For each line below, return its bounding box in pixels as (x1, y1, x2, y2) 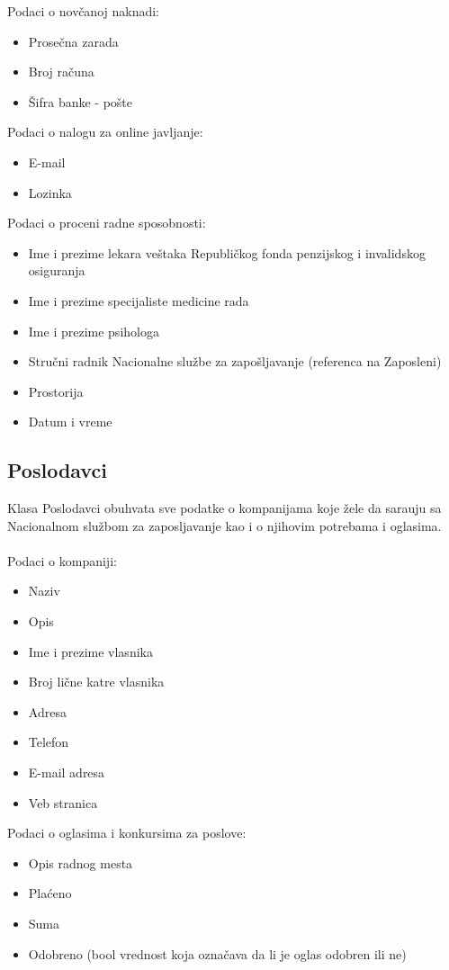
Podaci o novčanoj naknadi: (7, 2, 160, 20)
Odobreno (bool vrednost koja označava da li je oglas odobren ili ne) (28, 944, 407, 963)
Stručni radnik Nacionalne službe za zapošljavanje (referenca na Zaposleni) (28, 352, 442, 371)
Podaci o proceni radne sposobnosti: (7, 213, 206, 232)
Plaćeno (28, 884, 72, 903)
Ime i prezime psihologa (28, 321, 159, 340)
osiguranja (28, 261, 85, 280)
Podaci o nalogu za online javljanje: (7, 122, 203, 141)
